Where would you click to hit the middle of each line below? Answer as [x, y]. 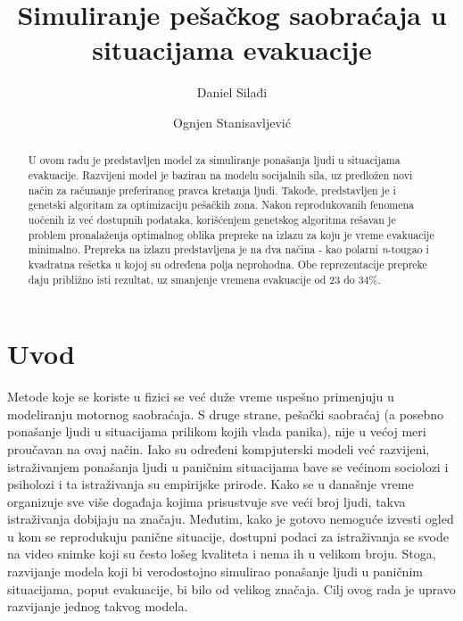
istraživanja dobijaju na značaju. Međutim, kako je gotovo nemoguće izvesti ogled [231, 519]
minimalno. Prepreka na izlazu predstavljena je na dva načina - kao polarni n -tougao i [228, 249]
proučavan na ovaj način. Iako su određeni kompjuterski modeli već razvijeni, [219, 448]
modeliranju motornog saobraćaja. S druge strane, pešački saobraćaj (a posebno [226, 414]
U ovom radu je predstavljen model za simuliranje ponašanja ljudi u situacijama [214, 160]
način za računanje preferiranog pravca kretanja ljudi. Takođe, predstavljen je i [212, 190]
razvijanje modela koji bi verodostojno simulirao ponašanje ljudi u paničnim [215, 571]
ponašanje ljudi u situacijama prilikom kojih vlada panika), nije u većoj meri [217, 431]
